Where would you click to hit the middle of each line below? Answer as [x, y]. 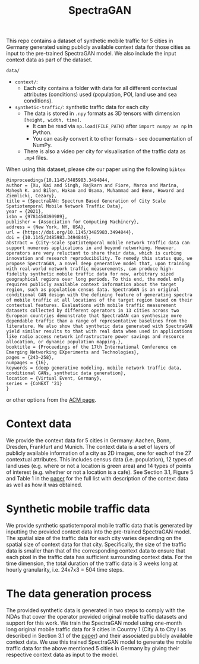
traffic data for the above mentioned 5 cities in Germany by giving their [93, 648]
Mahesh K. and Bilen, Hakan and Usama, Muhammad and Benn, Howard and [95, 191]
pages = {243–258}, [30, 358]
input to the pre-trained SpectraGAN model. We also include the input [91, 54]
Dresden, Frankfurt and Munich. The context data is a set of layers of [91, 447]
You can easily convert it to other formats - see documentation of [113, 139]
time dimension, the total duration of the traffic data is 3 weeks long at [92, 563]
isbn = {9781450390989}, [37, 217]
